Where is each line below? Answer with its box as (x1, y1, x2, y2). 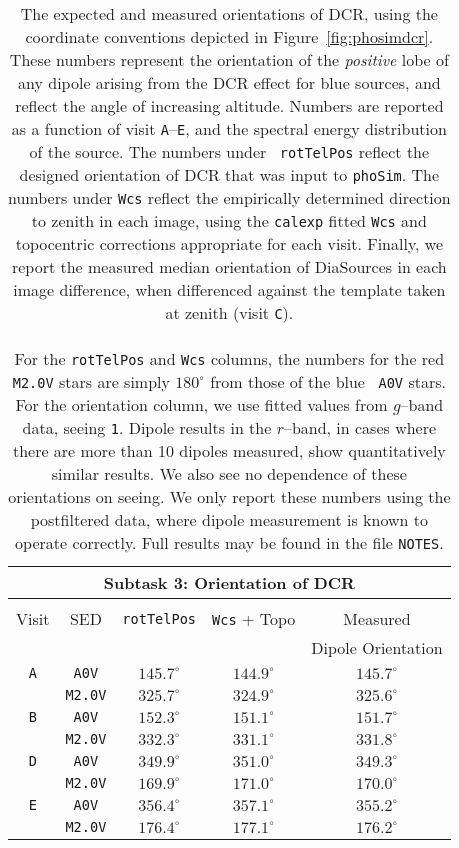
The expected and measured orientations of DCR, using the (20, 2, 438, 25)
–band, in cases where (283, 416, 437, 439)
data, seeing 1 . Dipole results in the (22, 416, 272, 439)
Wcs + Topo (212, 607, 296, 630)
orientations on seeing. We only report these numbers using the (8, 485, 451, 508)
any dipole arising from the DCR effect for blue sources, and (18, 71, 441, 94)
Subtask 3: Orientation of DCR (103, 571, 355, 594)
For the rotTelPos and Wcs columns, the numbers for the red (14, 347, 445, 370)
